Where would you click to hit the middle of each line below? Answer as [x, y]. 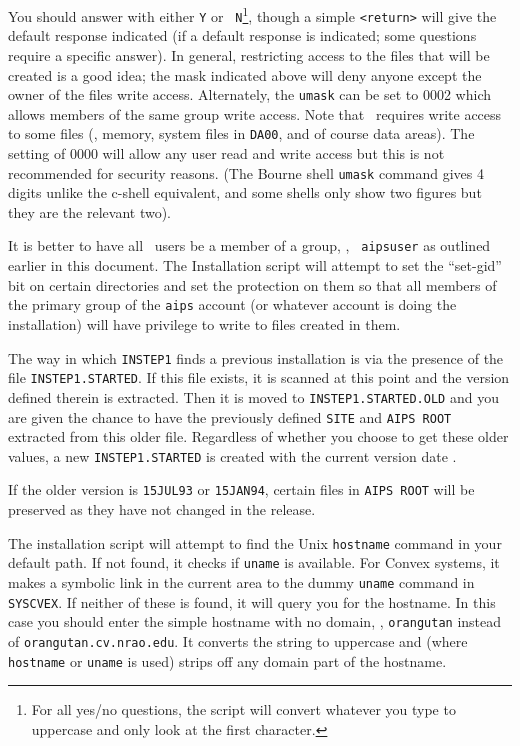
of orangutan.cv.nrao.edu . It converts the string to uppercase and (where [238, 640]
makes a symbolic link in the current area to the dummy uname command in [241, 581]
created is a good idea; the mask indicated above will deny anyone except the [245, 74]
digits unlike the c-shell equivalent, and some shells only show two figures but [245, 192]
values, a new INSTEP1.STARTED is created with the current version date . [232, 455]
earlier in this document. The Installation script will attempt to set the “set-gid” [255, 265]
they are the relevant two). [90, 211]
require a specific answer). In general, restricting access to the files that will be [249, 54]
